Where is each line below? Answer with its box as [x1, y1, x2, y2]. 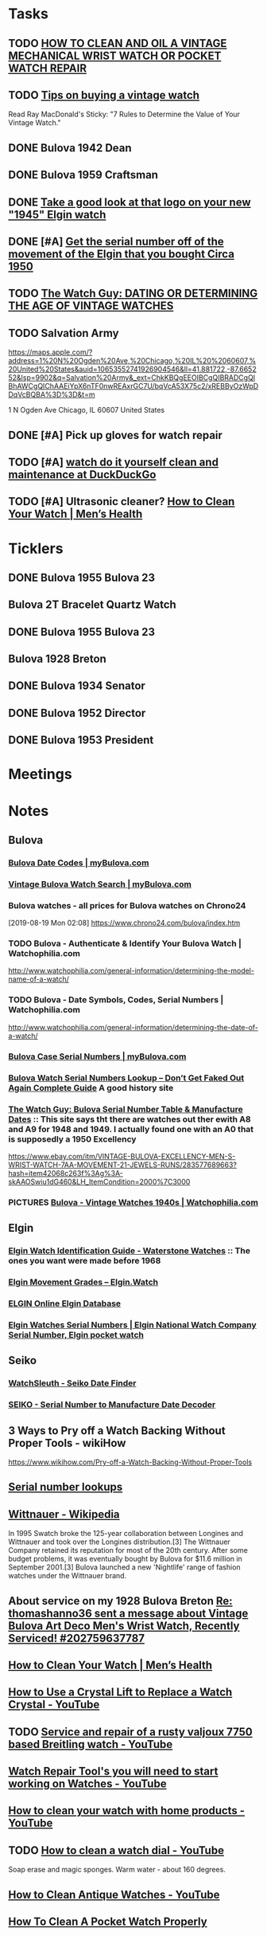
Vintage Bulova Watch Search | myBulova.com [8, 878, 192, 889]
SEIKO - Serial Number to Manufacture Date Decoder [8, 1399, 216, 1410]
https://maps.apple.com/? [8, 347, 93, 357]
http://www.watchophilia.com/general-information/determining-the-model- [8, 966, 254, 976]
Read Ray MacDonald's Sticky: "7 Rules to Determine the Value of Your [8, 109, 241, 120]
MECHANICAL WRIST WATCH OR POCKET [8, 49, 222, 62]
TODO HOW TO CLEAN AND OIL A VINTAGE [8, 37, 227, 50]
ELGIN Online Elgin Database [8, 1298, 122, 1309]
